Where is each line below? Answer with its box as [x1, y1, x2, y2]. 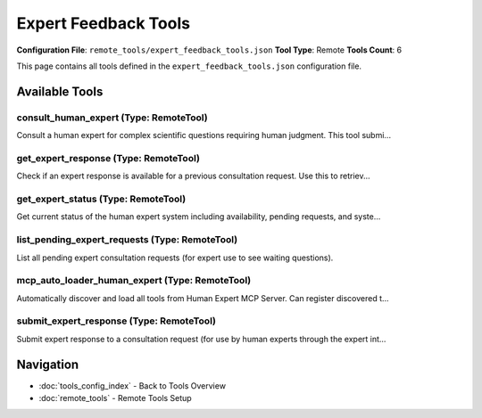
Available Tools [16, 84, 104, 99]
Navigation [16, 357, 79, 372]
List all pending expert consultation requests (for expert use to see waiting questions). [16, 252, 334, 263]
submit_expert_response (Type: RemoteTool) [16, 315, 217, 327]
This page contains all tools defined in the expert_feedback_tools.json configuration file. [16, 61, 361, 71]
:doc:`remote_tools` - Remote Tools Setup [38, 393, 192, 404]
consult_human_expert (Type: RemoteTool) [16, 111, 209, 124]
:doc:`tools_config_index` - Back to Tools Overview [38, 380, 227, 391]
